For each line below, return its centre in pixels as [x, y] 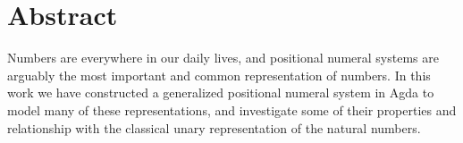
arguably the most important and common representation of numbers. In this [219, 75]
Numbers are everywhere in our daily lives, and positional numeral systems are [223, 58]
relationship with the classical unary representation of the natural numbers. [214, 127]
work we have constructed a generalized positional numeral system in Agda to [221, 93]
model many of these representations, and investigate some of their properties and [232, 109]
